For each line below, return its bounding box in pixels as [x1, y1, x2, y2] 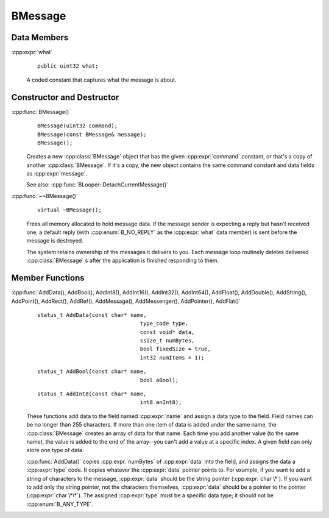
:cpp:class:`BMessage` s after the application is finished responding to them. [26, 257, 219, 264]
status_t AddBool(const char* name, [37, 368, 147, 375]
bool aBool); [140, 377, 179, 383]
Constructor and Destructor [11, 92, 119, 102]
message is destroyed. [26, 237, 83, 244]
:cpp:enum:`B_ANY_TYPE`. [26, 500, 94, 508]
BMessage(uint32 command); [37, 122, 118, 129]
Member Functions [11, 273, 85, 283]
